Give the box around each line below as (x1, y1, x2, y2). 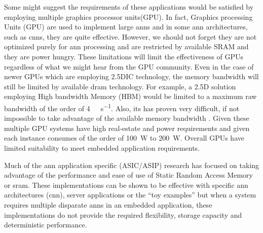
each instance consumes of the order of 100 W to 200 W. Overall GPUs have (4, 132, 244, 143)
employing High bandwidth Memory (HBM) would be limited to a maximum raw (4, 91, 257, 102)
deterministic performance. (4, 219, 87, 230)
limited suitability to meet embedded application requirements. (4, 142, 200, 153)
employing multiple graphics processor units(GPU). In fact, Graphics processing (4, 11, 253, 22)
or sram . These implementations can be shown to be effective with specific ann (4, 179, 248, 190)
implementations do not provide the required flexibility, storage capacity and (4, 209, 242, 220)
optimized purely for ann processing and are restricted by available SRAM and (4, 41, 249, 52)
